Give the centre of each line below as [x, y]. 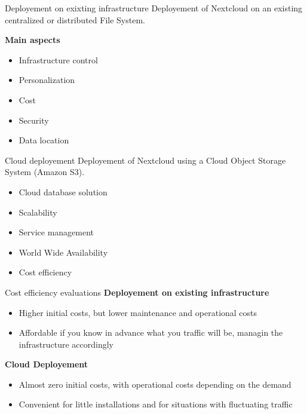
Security [34, 120]
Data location [44, 140]
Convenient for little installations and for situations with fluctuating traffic [156, 404]
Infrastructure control [58, 59]
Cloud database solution [63, 191]
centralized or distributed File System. [75, 19]
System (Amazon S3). [45, 172]
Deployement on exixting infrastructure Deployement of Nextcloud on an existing [154, 8]
